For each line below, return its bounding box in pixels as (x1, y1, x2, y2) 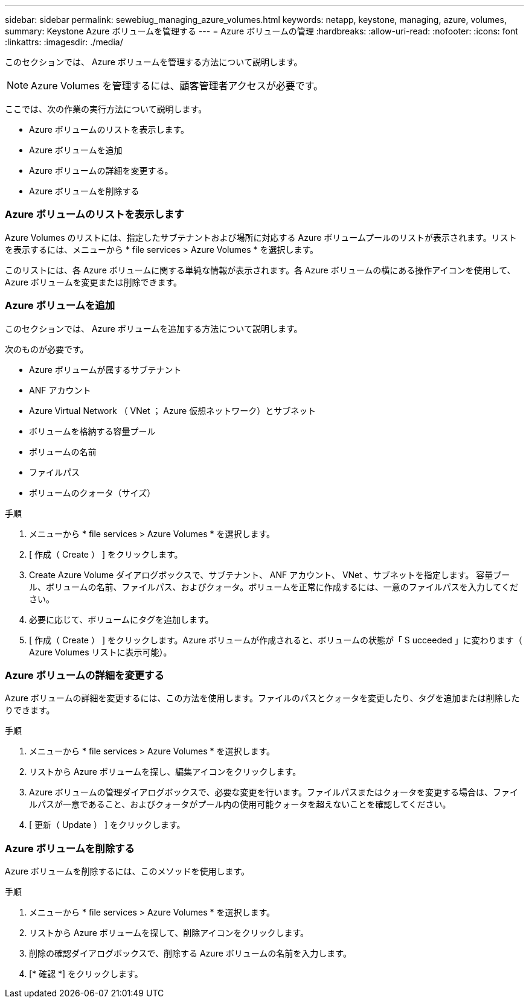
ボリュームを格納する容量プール (29, 425, 156, 436)
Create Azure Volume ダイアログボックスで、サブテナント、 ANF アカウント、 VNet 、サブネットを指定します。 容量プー (29, 569, 510, 580)
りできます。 (5, 705, 55, 716)
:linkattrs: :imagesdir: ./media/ (5, 37, 123, 47)
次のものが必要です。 (5, 343, 89, 354)
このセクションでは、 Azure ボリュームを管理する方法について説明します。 (5, 57, 303, 67)
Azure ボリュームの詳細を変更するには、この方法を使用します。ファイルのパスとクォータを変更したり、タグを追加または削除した (5, 693, 520, 704)
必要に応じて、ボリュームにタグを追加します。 (29, 614, 214, 625)
